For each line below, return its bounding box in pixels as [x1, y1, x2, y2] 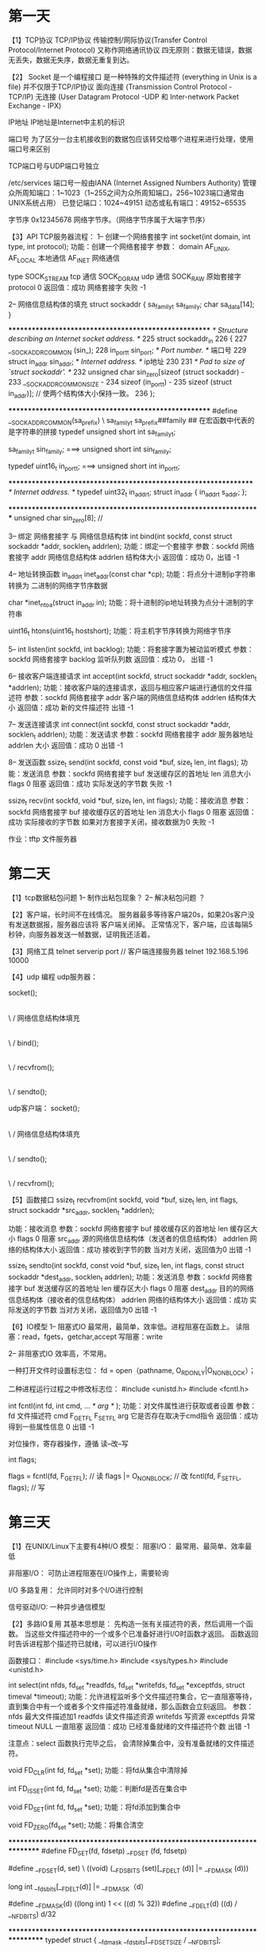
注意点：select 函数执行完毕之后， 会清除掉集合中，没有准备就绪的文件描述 [8, 1738, 255, 1748]
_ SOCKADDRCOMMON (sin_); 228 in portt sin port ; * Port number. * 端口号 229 [8, 345, 247, 357]
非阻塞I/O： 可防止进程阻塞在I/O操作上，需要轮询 [8, 1568, 169, 1578]
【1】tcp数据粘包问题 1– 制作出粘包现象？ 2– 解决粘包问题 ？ [8, 893, 206, 902]
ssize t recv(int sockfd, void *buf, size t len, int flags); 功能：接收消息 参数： [8, 796, 252, 808]
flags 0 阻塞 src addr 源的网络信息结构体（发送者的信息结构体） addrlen [17, 1234, 249, 1245]
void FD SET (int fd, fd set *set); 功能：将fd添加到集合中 [8, 1801, 181, 1813]
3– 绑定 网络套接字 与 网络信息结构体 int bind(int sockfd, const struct [8, 531, 233, 541]
